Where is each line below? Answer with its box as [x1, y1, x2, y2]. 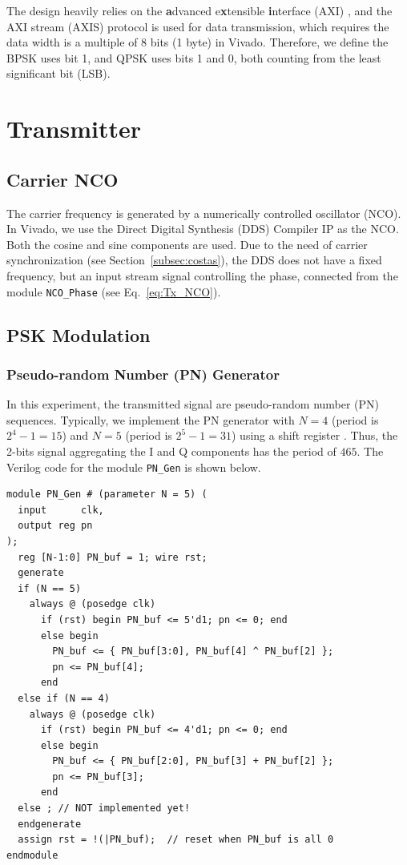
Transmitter [6, 112, 142, 145]
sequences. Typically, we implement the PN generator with [6, 411, 295, 428]
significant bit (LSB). [6, 65, 111, 82]
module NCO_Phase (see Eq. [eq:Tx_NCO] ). [6, 283, 221, 300]
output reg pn [18, 520, 93, 532]
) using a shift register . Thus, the [231, 427, 398, 444]
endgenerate [18, 818, 82, 830]
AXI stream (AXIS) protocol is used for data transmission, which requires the [6, 18, 389, 34]
